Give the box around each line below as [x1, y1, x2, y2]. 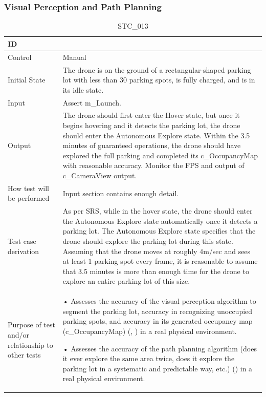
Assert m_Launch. [62, 97, 121, 108]
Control [8, 51, 32, 62]
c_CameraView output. [62, 170, 137, 180]
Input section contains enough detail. [62, 187, 179, 198]
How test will [8, 182, 49, 193]
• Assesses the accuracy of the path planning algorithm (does [62, 343, 257, 353]
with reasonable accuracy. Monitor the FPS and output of [62, 160, 245, 171]
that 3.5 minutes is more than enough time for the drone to [62, 265, 249, 276]
